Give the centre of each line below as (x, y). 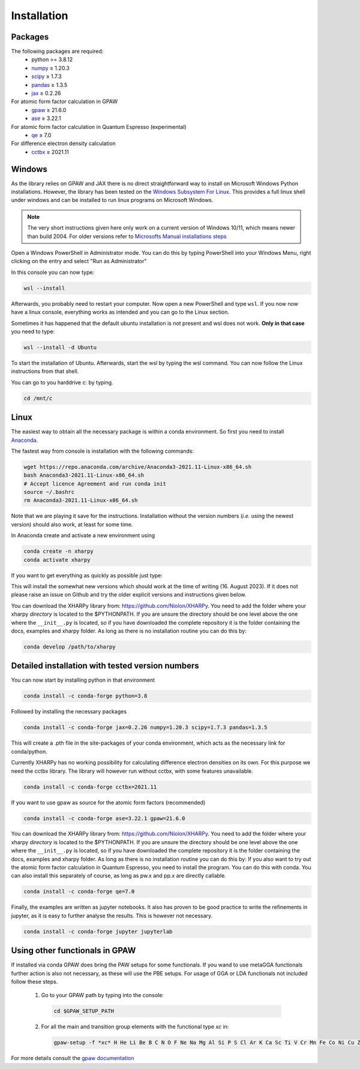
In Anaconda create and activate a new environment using (83, 535)
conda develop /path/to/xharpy (70, 647)
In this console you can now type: (53, 272)
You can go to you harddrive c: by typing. (62, 382)
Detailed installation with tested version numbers (105, 666)
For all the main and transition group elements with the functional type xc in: (135, 1027)
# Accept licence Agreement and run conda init (95, 484)
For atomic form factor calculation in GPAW (64, 101)
